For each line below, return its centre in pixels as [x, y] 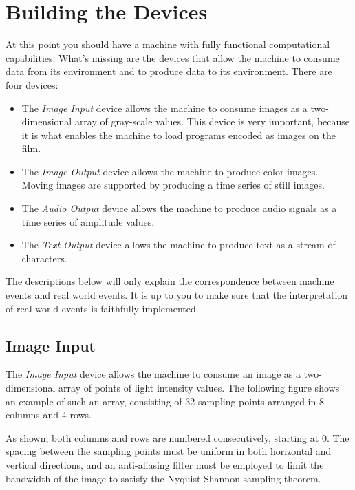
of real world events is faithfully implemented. [102, 308]
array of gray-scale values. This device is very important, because [212, 121]
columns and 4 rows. [49, 415]
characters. [44, 258]
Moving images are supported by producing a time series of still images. [173, 185]
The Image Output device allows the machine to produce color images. [170, 171]
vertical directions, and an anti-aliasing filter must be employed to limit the [165, 464]
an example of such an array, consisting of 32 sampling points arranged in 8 [165, 401]
